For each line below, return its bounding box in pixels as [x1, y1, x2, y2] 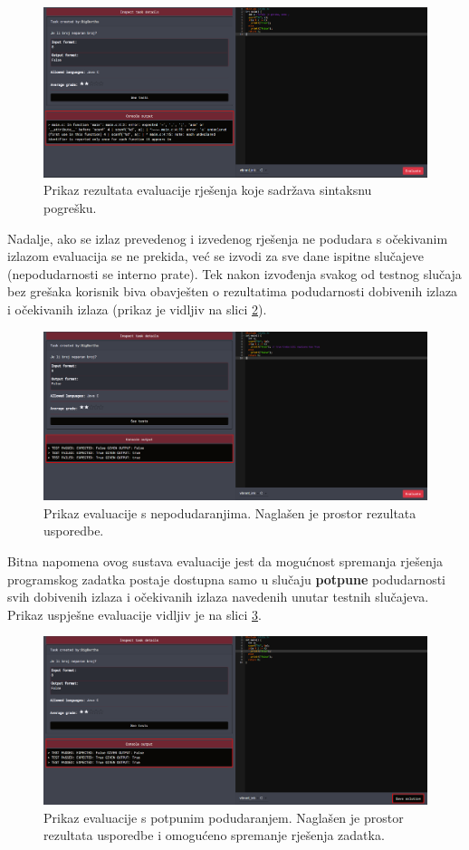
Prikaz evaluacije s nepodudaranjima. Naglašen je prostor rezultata [43, 503, 416, 522]
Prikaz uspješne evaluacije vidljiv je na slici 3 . [7, 604, 262, 623]
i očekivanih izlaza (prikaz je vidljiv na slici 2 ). [7, 299, 267, 318]
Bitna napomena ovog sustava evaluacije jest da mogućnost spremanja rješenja [7, 552, 443, 571]
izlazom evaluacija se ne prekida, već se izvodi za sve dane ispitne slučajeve [7, 246, 425, 266]
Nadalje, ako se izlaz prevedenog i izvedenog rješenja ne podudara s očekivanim [7, 228, 448, 247]
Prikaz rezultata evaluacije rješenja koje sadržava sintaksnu [43, 180, 372, 199]
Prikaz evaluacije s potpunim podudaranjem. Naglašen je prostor [43, 807, 404, 826]
